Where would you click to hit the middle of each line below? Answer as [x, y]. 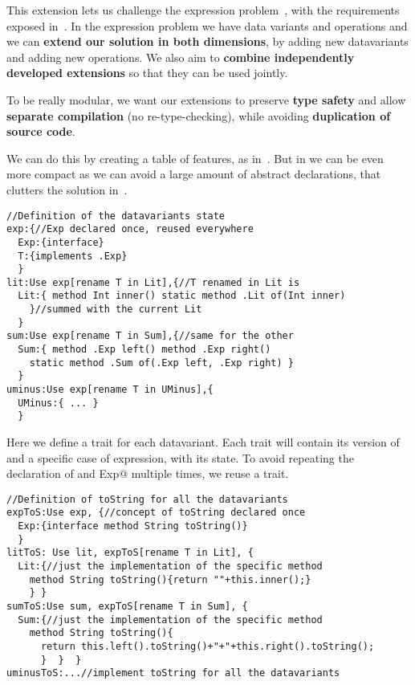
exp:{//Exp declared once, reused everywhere [130, 229]
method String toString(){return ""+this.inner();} [170, 579]
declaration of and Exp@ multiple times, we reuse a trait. [148, 473]
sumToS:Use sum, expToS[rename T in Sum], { [127, 607]
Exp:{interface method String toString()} [133, 526]
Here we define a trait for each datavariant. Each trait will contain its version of [203, 442]
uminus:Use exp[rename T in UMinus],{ [110, 390]
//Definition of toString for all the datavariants [147, 499]
